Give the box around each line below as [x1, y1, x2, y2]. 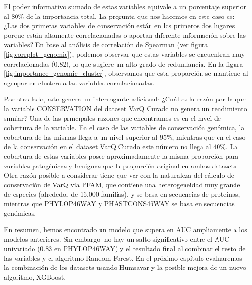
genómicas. [4, 208, 36, 218]
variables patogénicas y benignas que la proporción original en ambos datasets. [4, 160, 238, 170]
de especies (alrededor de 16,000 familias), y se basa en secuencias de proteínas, [4, 189, 240, 199]
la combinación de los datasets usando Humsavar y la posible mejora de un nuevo [4, 262, 247, 272]
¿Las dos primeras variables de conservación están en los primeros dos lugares [4, 20, 235, 31]
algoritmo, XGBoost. [4, 272, 66, 282]
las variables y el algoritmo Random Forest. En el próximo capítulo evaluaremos [4, 252, 242, 263]
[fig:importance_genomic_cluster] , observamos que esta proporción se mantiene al [4, 68, 248, 78]
